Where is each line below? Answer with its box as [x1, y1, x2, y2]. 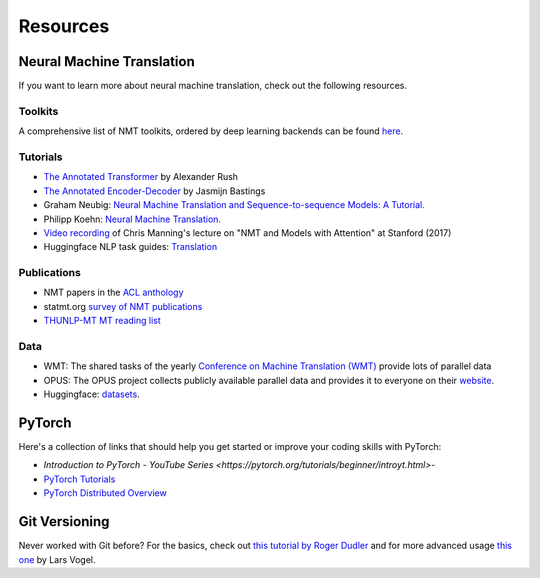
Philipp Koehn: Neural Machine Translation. [43, 213, 222, 225]
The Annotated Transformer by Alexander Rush [43, 171, 239, 183]
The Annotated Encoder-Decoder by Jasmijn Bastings [43, 185, 266, 197]
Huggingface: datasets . [43, 388, 140, 400]
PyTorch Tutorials [43, 473, 116, 485]
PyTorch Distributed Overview [43, 487, 167, 499]
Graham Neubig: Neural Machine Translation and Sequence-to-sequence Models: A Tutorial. [43, 199, 425, 211]
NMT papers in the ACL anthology [43, 286, 184, 299]
